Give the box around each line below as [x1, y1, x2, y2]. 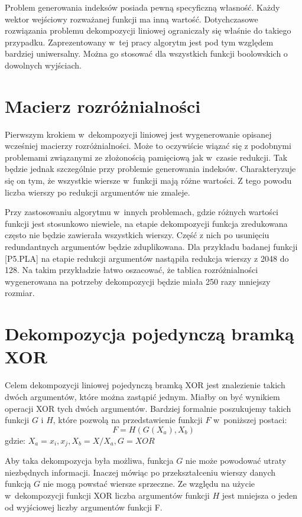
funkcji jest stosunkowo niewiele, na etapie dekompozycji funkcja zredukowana [5, 217, 288, 229]
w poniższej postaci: [213, 414, 287, 426]
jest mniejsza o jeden [222, 489, 298, 501]
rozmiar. [5, 287, 35, 299]
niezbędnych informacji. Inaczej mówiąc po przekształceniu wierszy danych [5, 466, 276, 478]
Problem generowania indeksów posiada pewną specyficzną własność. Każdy [5, 1, 280, 13]
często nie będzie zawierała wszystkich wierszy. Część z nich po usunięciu [5, 229, 269, 241]
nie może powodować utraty [185, 454, 287, 467]
